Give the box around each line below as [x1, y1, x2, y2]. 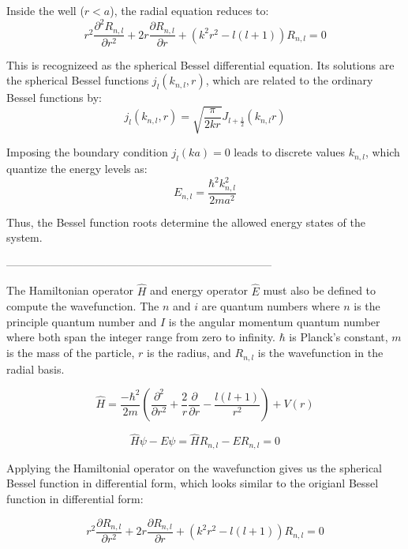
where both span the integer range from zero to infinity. [6, 329, 275, 345]
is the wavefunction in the [257, 344, 384, 361]
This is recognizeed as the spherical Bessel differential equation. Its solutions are [6, 56, 395, 73]
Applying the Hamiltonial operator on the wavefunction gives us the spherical [6, 459, 382, 476]
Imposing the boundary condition [6, 144, 168, 160]
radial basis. [6, 360, 65, 377]
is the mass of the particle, [6, 344, 135, 361]
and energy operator [150, 282, 248, 299]
